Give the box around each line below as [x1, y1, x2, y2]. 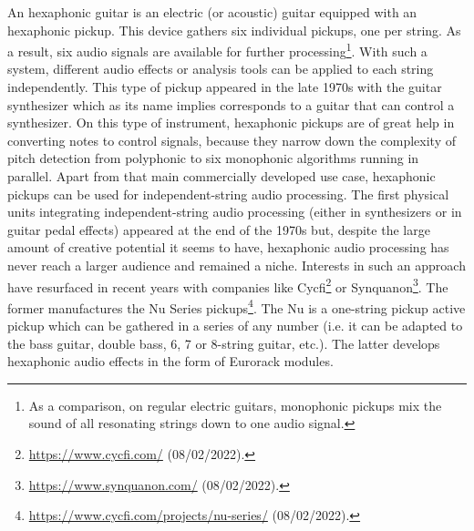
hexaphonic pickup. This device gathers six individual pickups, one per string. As [7, 20, 461, 39]
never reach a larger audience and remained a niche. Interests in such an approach [7, 255, 466, 274]
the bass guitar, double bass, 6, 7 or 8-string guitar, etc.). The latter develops [7, 333, 440, 352]
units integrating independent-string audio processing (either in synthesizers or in [7, 202, 462, 221]
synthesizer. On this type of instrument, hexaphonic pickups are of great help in [7, 113, 455, 132]
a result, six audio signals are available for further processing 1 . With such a [7, 39, 428, 60]
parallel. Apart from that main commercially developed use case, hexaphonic [7, 167, 436, 185]
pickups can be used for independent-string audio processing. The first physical [7, 184, 449, 203]
